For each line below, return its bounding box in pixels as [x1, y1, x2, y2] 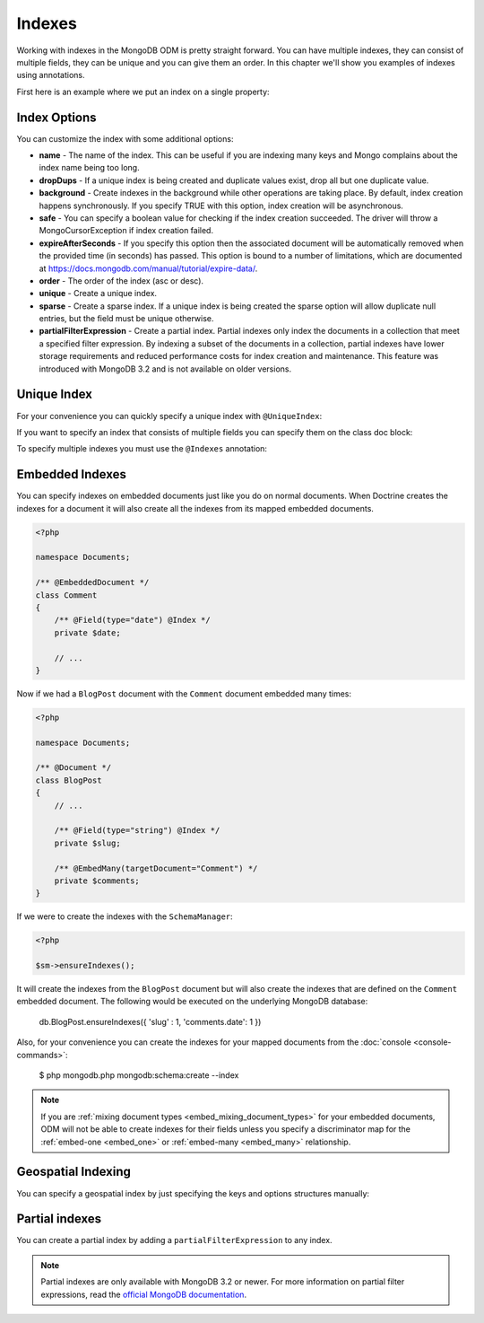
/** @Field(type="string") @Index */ [54, 826, 220, 836]
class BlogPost [35, 775, 102, 785]
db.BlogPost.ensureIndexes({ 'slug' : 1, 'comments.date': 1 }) [39, 1016, 262, 1027]
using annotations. [16, 70, 85, 81]
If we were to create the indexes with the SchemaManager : [16, 911, 233, 922]
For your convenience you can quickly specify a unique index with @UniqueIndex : [16, 410, 323, 421]
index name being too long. [39, 162, 140, 173]
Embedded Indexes [16, 467, 127, 482]
